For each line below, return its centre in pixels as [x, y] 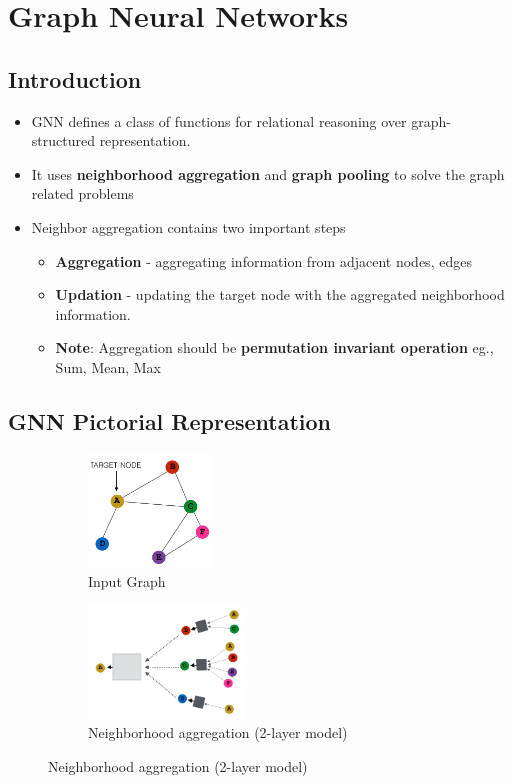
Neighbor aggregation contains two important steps [188, 226]
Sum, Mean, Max [108, 366]
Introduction [75, 78]
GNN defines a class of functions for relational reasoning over [219, 120]
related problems [82, 193]
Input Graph [127, 580]
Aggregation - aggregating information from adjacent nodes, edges [263, 260]
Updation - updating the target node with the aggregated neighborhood [280, 294]
